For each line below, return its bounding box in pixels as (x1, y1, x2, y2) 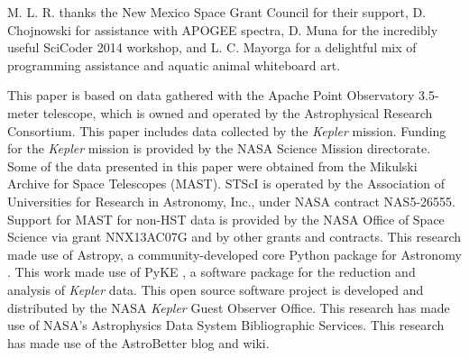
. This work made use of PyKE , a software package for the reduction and (7, 262, 416, 281)
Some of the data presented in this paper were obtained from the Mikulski (7, 156, 418, 175)
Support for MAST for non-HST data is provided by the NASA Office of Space (7, 209, 445, 228)
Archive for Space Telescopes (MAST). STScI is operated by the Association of (7, 174, 446, 193)
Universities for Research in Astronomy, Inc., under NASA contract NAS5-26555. (7, 191, 455, 210)
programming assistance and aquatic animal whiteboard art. (7, 55, 341, 74)
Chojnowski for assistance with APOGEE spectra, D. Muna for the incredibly (7, 20, 438, 39)
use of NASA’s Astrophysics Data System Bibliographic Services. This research (7, 316, 445, 335)
